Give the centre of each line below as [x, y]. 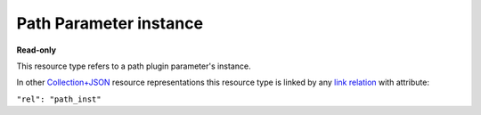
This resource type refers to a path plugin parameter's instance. [134, 66]
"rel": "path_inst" [59, 99]
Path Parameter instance [110, 23]
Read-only [37, 50]
